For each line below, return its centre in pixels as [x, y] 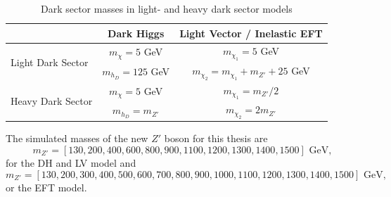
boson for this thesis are [216, 138]
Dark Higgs [136, 33]
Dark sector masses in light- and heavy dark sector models [166, 8]
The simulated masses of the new [77, 138]
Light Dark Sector [50, 62]
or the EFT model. [46, 187]
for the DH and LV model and [71, 162]
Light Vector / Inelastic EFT [251, 33]
